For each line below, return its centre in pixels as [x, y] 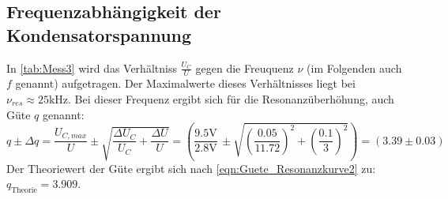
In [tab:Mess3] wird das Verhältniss [92, 68]
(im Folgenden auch [354, 68]
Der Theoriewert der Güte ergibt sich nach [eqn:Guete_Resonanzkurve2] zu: [191, 168]
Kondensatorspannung [99, 34]
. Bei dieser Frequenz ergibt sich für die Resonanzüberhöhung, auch [231, 99]
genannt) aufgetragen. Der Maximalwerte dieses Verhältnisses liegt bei [185, 83]
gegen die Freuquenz [245, 68]
